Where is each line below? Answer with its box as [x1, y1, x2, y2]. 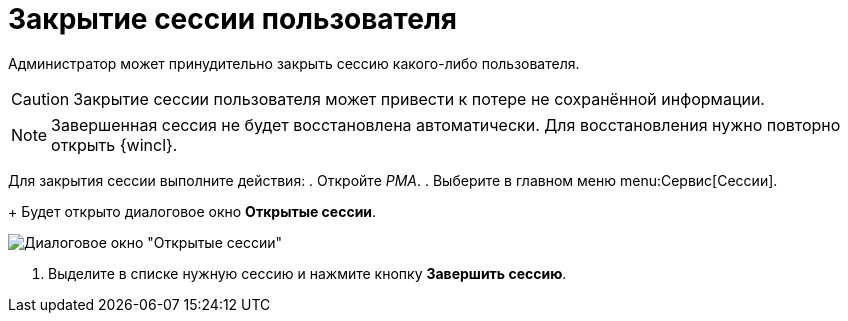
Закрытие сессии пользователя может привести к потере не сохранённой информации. [73, 88, 765, 109]
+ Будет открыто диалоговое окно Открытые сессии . [8, 202, 377, 220]
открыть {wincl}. [51, 134, 178, 155]
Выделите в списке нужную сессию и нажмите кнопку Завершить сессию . [48, 264, 567, 282]
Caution [11, 88, 70, 109]
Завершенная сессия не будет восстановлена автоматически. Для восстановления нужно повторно [51, 114, 841, 135]
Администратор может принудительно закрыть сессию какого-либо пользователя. [8, 54, 580, 72]
